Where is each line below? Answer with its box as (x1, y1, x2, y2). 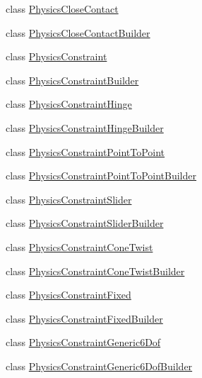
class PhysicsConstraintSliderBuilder (6, 216, 164, 230)
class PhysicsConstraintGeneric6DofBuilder (6, 358, 193, 373)
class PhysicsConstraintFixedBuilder (6, 311, 163, 326)
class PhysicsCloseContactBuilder (6, 25, 150, 40)
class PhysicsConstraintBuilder (6, 72, 139, 87)
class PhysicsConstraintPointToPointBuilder (6, 168, 196, 183)
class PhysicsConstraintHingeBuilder (6, 120, 164, 135)
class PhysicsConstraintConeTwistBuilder (6, 263, 185, 278)
